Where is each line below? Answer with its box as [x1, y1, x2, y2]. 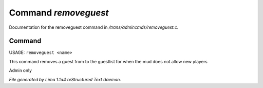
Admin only [9, 68, 32, 73]
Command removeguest [9, 7, 109, 18]
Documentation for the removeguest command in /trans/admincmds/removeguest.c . [9, 24, 179, 30]
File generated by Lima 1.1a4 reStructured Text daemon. [9, 76, 121, 82]
